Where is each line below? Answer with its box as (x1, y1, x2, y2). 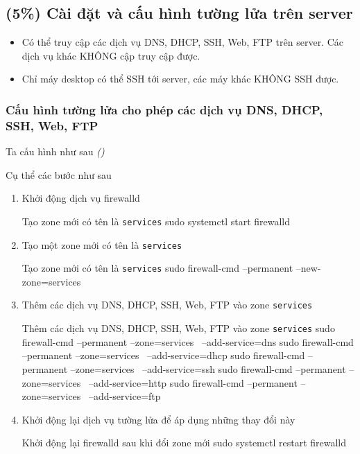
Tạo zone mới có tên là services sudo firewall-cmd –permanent (22, 261, 293, 275)
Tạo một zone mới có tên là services (22, 237, 182, 252)
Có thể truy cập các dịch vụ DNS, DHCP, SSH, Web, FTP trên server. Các (22, 35, 343, 49)
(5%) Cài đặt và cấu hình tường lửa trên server (6, 2, 353, 24)
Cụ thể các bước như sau (6, 167, 112, 182)
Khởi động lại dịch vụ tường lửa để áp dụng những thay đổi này (22, 412, 295, 426)
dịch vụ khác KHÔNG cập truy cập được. (22, 48, 200, 62)
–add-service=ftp (89, 389, 161, 403)
